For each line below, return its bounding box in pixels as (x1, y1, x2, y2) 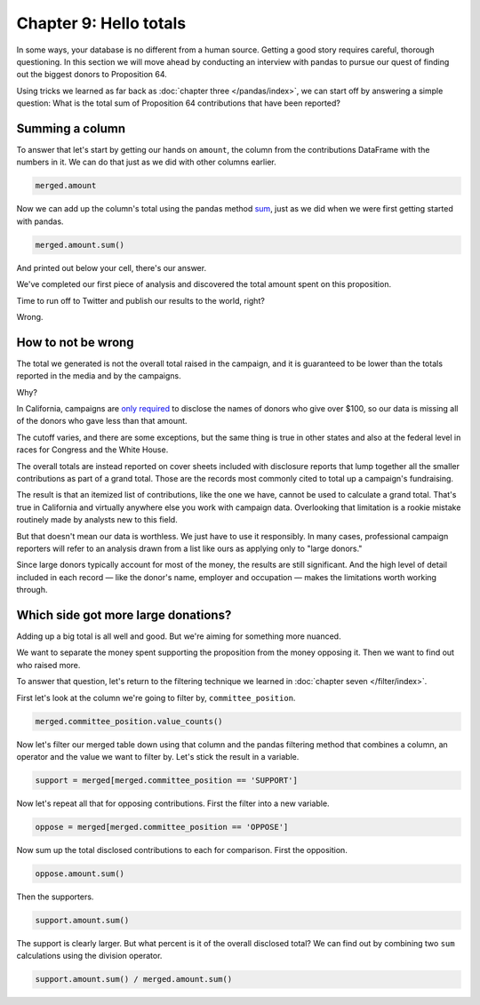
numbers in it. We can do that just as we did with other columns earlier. (16, 156, 276, 168)
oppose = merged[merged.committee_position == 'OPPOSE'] (35, 822, 289, 832)
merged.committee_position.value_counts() (35, 716, 223, 726)
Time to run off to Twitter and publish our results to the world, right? (16, 295, 266, 306)
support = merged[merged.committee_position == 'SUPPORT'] (35, 775, 298, 786)
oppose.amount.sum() (35, 868, 124, 879)
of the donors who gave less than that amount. (16, 416, 188, 427)
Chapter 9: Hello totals (16, 13, 187, 33)
